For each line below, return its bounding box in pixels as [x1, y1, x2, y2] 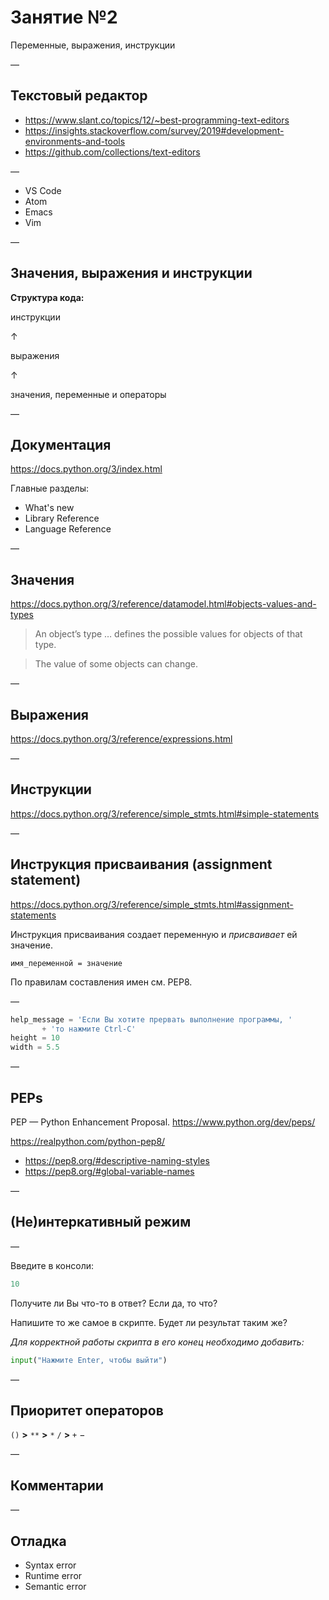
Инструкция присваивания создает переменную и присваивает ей [10, 928, 298, 940]
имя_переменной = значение [10, 958, 123, 968]
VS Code [24, 184, 62, 196]
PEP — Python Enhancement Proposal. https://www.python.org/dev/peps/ [10, 1116, 316, 1128]
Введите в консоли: [10, 1259, 94, 1271]
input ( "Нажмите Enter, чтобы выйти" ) [10, 1355, 168, 1365]
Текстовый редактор [10, 87, 148, 105]
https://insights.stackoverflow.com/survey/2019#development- [24, 124, 285, 136]
